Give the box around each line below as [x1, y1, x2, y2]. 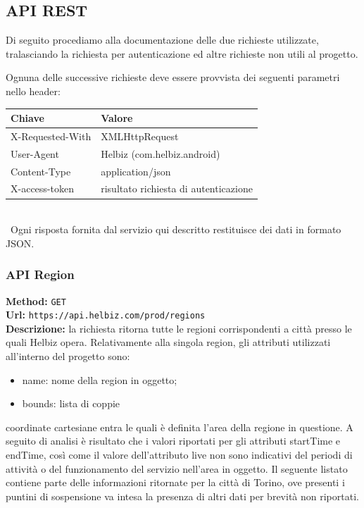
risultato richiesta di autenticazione [101, 181, 253, 196]
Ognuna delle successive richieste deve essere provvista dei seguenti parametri [6, 70, 340, 85]
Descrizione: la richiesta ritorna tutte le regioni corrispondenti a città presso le [6, 321, 352, 335]
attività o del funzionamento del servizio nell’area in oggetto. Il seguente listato [6, 461, 348, 476]
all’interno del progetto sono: [6, 349, 130, 364]
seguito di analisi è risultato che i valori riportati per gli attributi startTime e [6, 433, 341, 448]
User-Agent [11, 146, 59, 161]
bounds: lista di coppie [22, 396, 120, 411]
